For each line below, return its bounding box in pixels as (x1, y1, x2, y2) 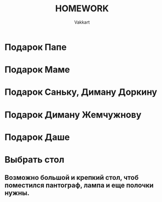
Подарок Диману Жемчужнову (4, 109, 142, 120)
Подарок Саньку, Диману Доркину (4, 87, 158, 98)
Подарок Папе (4, 41, 67, 53)
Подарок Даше (4, 131, 70, 143)
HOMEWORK (55, 3, 109, 14)
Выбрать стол (4, 154, 65, 165)
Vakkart (74, 19, 90, 25)
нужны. (4, 189, 30, 197)
